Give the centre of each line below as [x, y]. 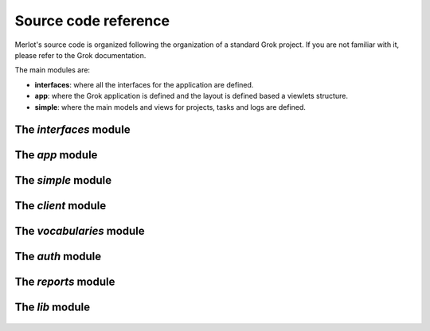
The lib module [53, 308]
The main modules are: [53, 70]
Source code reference [92, 21]
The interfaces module [72, 130]
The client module [61, 206]
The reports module [65, 282]
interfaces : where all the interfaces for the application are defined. [144, 84]
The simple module [63, 180]
